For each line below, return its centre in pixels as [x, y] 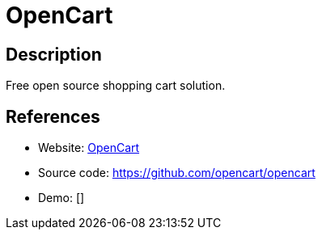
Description [54, 54]
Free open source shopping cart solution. [116, 86]
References [53, 116]
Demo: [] [61, 198]
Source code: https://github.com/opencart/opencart [177, 173]
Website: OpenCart [89, 148]
